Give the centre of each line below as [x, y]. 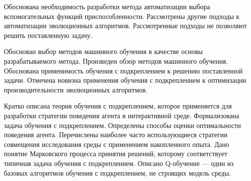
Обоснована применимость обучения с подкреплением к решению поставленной [123, 70]
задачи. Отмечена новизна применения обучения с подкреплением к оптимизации [125, 80]
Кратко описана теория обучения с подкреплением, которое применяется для [118, 106]
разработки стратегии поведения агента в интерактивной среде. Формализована [122, 115]
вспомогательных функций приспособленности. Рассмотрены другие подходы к [122, 16]
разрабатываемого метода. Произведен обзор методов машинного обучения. [116, 61]
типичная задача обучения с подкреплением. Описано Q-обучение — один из [119, 163]
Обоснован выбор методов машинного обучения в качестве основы [104, 51]
